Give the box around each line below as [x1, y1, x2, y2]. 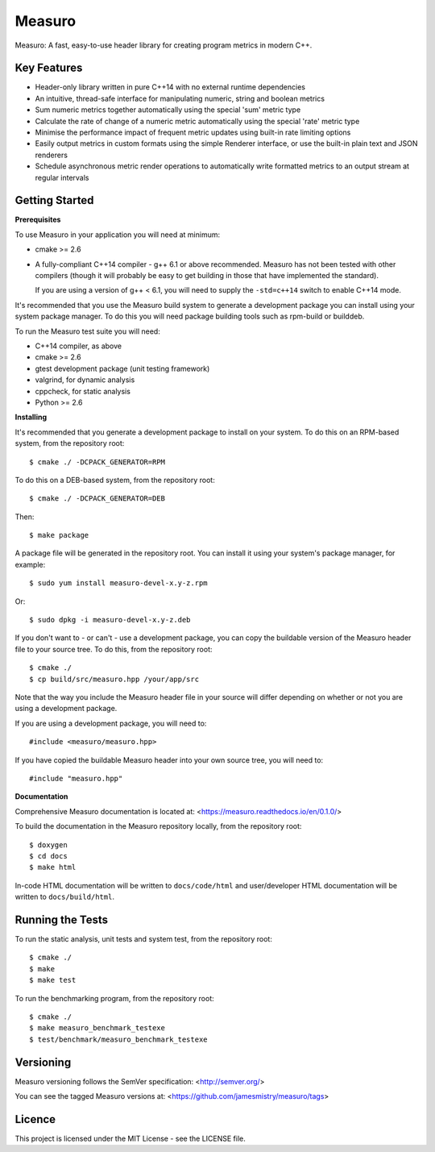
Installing [14, 412, 48, 422]
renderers [35, 150, 68, 160]
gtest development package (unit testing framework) [35, 364, 210, 373]
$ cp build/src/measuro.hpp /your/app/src [29, 674, 200, 684]
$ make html [29, 863, 77, 872]
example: [14, 559, 46, 569]
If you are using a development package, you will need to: [14, 718, 207, 728]
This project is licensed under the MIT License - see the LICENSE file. [14, 1133, 246, 1143]
